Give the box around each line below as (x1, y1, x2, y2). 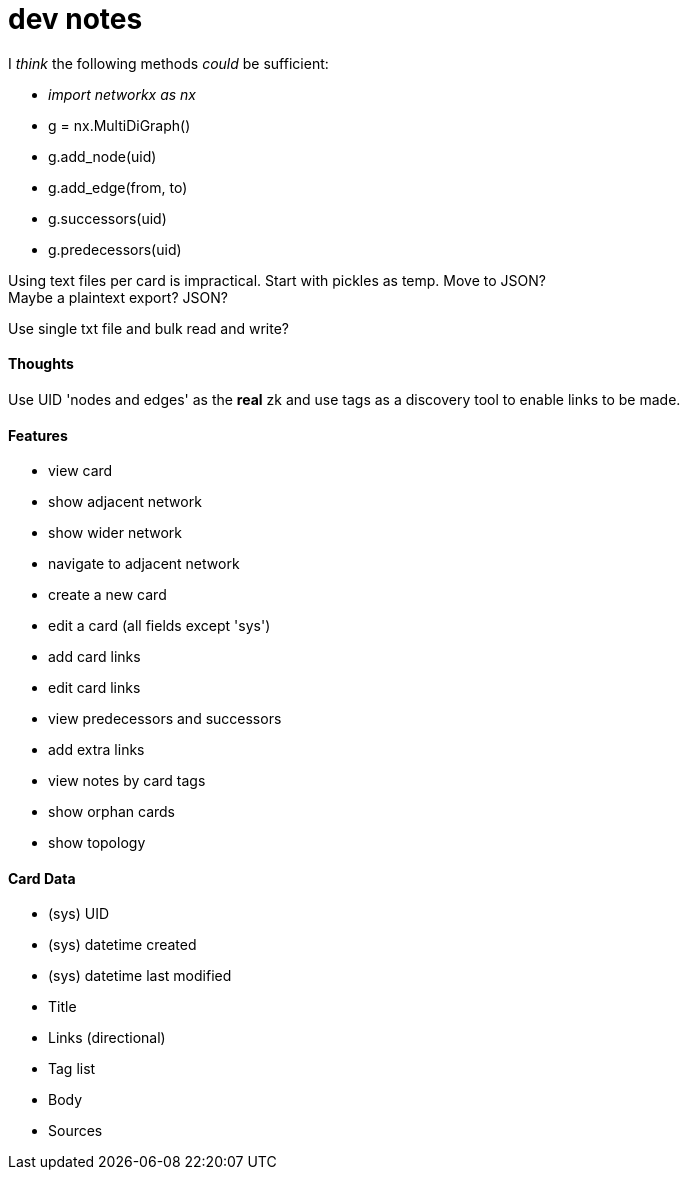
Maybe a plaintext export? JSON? (8, 288, 228, 306)
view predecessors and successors (48, 710, 282, 728)
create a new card (48, 586, 167, 604)
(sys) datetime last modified (48, 967, 232, 985)
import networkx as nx (48, 85, 197, 103)
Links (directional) (48, 1029, 166, 1047)
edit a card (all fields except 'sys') (48, 617, 271, 635)
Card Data (8, 869, 76, 887)
